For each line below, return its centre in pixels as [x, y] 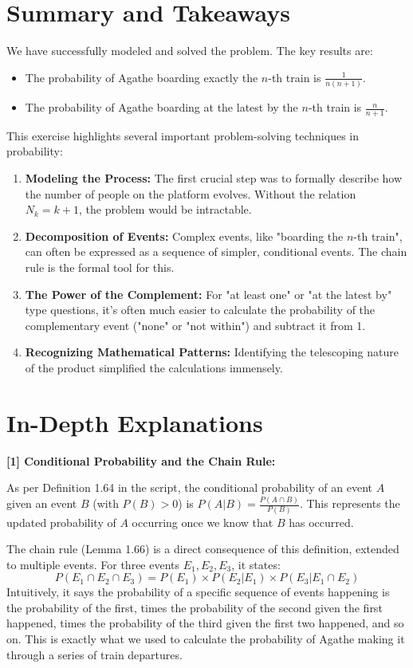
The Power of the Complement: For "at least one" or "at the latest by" [208, 294]
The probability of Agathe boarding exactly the [142, 77]
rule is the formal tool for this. [100, 267]
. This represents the [350, 503]
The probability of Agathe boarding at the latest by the [161, 107]
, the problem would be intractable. [165, 209]
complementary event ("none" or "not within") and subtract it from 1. [195, 325]
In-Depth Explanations [135, 422]
